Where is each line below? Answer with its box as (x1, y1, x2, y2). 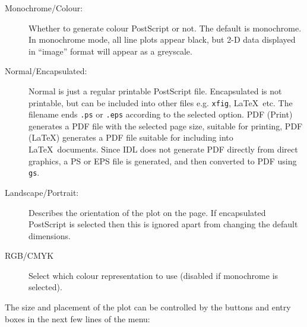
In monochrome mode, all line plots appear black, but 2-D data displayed (29, 33, 296, 46)
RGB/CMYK (5, 249, 54, 262)
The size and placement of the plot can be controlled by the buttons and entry (5, 301, 291, 313)
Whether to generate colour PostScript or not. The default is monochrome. (29, 21, 302, 34)
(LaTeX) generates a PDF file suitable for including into (29, 131, 233, 144)
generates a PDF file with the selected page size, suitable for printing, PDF (29, 119, 303, 132)
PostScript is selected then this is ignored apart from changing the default (29, 218, 298, 230)
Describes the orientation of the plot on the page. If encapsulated (29, 206, 266, 218)
